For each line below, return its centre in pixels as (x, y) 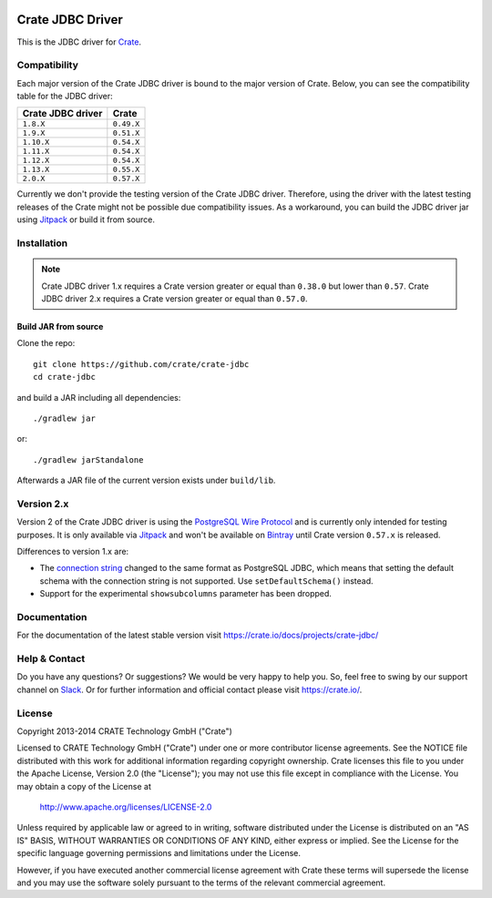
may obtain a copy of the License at (84, 786)
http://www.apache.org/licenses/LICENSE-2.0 (126, 807)
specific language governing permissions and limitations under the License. (159, 853)
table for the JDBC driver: (65, 97)
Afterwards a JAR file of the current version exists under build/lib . (146, 480)
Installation (42, 243)
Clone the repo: (46, 343)
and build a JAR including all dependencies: (99, 397)
